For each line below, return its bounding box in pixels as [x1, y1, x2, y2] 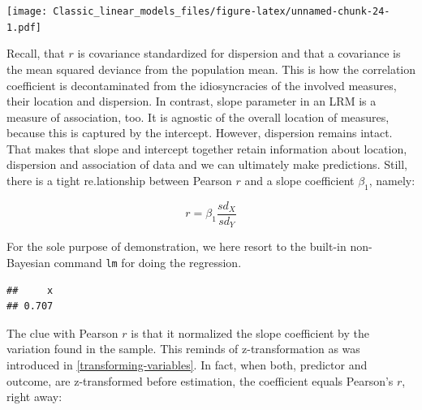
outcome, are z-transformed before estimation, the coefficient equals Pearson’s [6, 372, 394, 389]
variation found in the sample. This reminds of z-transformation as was [6, 340, 360, 357]
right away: [6, 388, 62, 405]
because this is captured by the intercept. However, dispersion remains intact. [6, 124, 393, 141]
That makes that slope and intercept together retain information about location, [6, 140, 407, 157]
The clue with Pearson [6, 324, 118, 341]
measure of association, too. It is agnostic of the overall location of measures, [6, 108, 390, 125]
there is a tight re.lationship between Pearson [6, 172, 232, 189]
